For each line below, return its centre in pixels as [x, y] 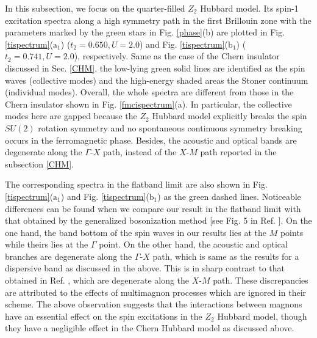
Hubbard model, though [262, 316]
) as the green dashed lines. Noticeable [229, 196]
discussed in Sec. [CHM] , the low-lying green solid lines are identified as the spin [155, 68]
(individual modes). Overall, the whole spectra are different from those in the [149, 92]
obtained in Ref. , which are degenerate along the [97, 280]
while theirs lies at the [47, 244]
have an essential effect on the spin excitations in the [104, 316]
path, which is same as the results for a [226, 256]
